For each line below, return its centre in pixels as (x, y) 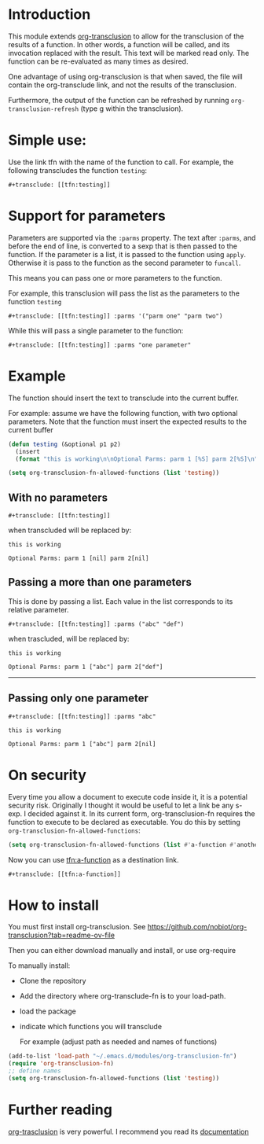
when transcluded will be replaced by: (70, 530)
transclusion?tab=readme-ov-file (62, 935)
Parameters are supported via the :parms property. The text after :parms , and (132, 237)
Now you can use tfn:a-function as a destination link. (93, 859)
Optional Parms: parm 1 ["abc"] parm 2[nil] (82, 744)
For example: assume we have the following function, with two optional (123, 413)
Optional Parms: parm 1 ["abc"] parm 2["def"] (86, 667)
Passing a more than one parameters (100, 582)
